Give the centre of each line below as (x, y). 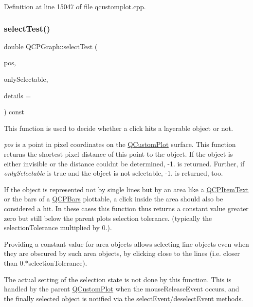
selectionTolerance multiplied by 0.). (58, 227)
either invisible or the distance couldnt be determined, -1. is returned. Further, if (124, 163)
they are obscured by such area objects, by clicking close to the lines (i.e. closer (122, 253)
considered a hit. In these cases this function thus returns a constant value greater (126, 208)
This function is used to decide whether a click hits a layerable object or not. (118, 128)
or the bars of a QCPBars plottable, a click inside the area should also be (114, 199)
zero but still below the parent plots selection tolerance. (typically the (108, 218)
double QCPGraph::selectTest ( (51, 46)
